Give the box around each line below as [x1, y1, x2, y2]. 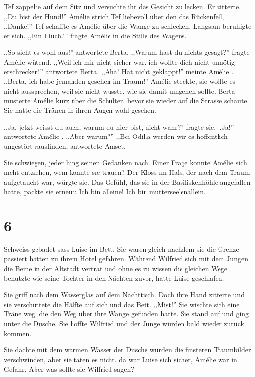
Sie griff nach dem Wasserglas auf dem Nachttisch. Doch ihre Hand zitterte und [4, 289, 245, 300]
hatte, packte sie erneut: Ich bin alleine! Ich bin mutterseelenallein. [4, 186, 206, 197]
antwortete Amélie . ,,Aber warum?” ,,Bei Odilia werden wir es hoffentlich [4, 131, 228, 141]
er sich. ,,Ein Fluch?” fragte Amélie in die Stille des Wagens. [4, 30, 187, 40]
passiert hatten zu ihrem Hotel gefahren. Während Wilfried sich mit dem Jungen [4, 253, 248, 264]
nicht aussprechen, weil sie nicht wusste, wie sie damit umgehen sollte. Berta [4, 85, 235, 96]
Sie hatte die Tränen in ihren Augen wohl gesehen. [4, 104, 156, 115]
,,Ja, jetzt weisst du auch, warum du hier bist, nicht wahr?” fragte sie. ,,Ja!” [4, 121, 234, 132]
